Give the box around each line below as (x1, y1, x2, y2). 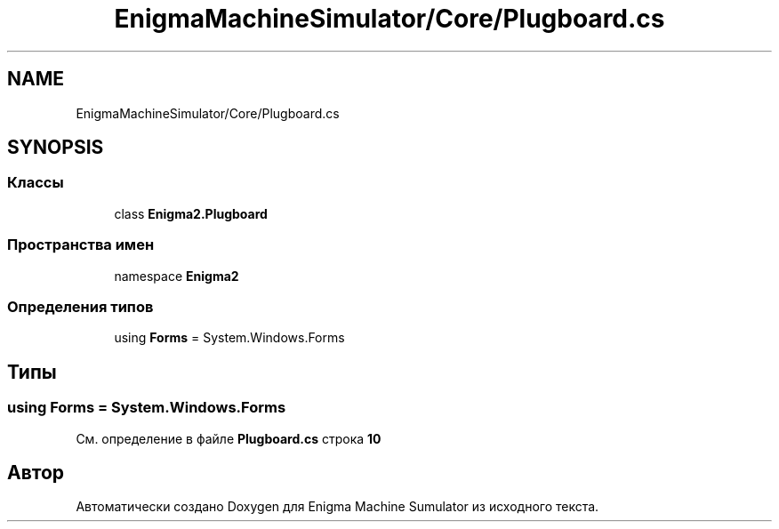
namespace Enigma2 (114, 268, 239, 284)
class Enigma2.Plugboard (114, 205, 268, 221)
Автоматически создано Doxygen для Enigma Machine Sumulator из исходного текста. (76, 499, 599, 515)
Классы (7, 173, 64, 192)
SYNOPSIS (7, 136, 104, 159)
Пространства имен (7, 236, 155, 254)
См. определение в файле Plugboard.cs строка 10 (76, 430, 381, 446)
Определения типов (7, 297, 154, 316)
